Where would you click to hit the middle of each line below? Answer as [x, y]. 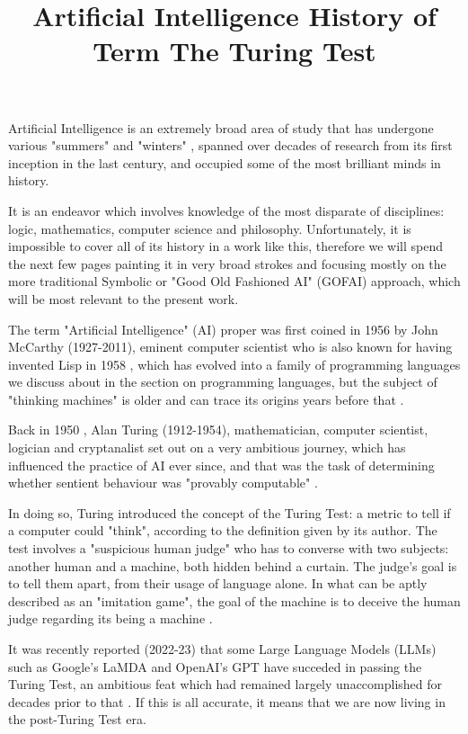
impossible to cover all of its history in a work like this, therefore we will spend [226, 246]
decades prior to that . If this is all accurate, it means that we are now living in [227, 701]
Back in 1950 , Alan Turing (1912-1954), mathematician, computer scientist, [218, 430]
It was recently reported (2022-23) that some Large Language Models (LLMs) [222, 649]
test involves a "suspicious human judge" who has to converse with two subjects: [229, 548]
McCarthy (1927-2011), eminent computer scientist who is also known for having [230, 347]
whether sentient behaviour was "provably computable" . [163, 483]
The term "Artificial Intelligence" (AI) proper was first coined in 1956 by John [223, 329]
